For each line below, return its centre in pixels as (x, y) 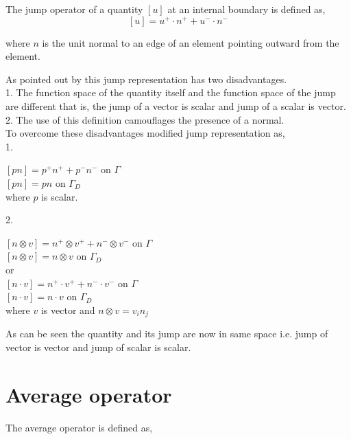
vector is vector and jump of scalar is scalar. (98, 347)
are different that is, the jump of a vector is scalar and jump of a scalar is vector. (176, 106)
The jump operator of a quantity (74, 9)
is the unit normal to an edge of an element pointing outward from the (191, 42)
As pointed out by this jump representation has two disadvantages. (146, 79)
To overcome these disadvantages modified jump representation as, (145, 133)
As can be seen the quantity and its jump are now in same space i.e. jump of (167, 334)
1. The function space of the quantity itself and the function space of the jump (171, 92)
